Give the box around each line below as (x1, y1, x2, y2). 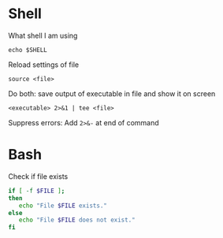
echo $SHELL (8, 46, 47, 54)
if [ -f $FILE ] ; (8, 187, 65, 195)
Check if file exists (8, 171, 69, 181)
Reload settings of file (8, 60, 80, 69)
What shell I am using (8, 31, 78, 40)
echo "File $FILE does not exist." (18, 216, 136, 225)
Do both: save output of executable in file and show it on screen (8, 88, 216, 99)
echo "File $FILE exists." (18, 202, 108, 210)
